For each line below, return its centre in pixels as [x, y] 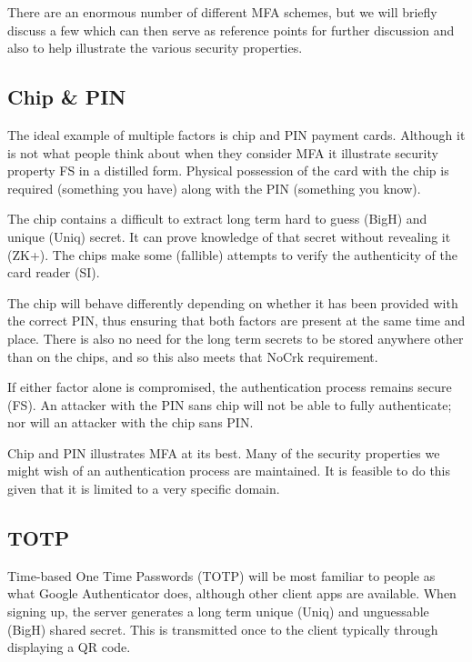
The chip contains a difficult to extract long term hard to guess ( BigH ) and [217, 219]
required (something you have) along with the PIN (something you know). [214, 188]
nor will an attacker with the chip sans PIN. [131, 422]
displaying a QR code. [69, 647]
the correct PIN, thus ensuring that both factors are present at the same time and [236, 321]
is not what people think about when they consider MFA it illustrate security [223, 152]
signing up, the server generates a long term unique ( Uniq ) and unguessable [218, 612]
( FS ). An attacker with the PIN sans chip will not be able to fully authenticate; [230, 404]
